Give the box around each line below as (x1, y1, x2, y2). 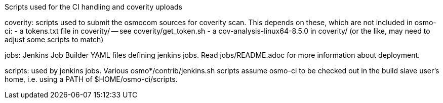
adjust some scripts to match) (5, 35, 104, 44)
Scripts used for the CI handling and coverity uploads (5, 3, 182, 11)
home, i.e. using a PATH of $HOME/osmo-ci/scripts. (5, 75, 178, 83)
